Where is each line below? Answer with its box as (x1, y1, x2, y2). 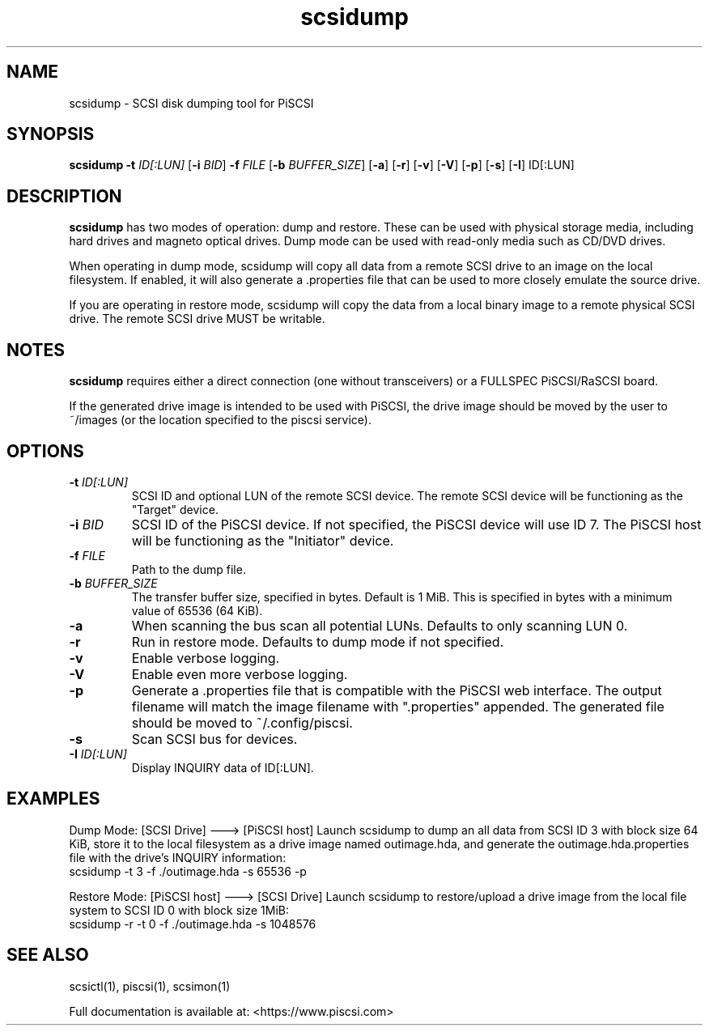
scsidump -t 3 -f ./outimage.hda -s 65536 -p (69, 864, 307, 878)
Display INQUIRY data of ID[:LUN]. (131, 760, 314, 775)
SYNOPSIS (6, 124, 95, 145)
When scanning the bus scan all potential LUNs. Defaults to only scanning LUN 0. (131, 617, 628, 634)
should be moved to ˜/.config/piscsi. (131, 714, 353, 731)
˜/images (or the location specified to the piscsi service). (69, 413, 371, 427)
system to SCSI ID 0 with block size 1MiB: (69, 902, 290, 917)
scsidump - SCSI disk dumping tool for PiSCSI (69, 96, 314, 110)
